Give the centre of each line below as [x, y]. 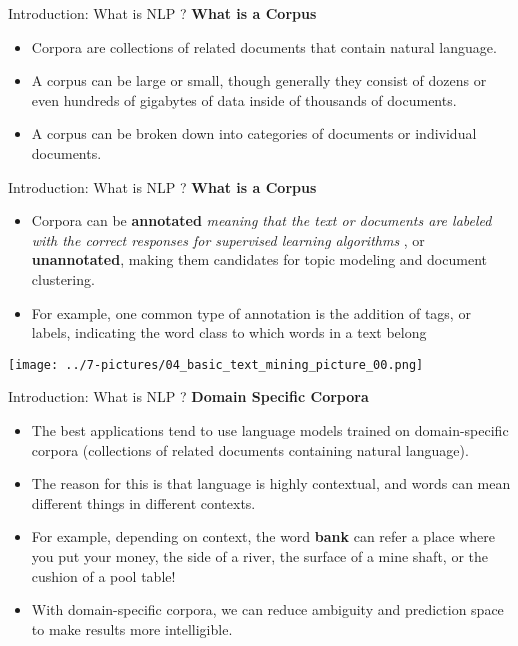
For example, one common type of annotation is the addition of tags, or [251, 312]
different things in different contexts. [143, 502]
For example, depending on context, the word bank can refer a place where [263, 536]
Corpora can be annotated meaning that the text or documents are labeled [261, 220]
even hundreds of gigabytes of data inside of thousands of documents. [244, 99]
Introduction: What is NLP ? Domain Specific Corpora [188, 396]
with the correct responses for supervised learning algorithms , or [228, 239]
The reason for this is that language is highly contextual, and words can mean [271, 483]
